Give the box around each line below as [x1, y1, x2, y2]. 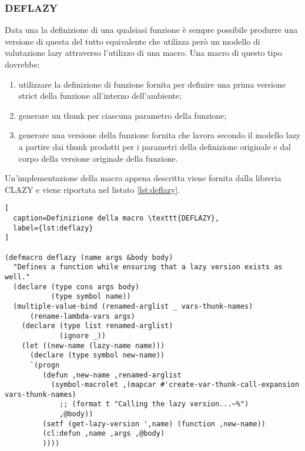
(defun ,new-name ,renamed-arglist [42, 370, 182, 379]
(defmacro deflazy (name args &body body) [5, 253, 173, 262]
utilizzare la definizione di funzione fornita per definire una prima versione [18, 78, 286, 90]
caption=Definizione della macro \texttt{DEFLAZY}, [13, 214, 220, 222]
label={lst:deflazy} [13, 223, 93, 232]
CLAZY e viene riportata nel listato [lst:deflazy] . [5, 183, 180, 195]
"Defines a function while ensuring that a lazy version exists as [13, 263, 283, 272]
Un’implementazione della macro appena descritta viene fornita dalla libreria [5, 172, 281, 184]
